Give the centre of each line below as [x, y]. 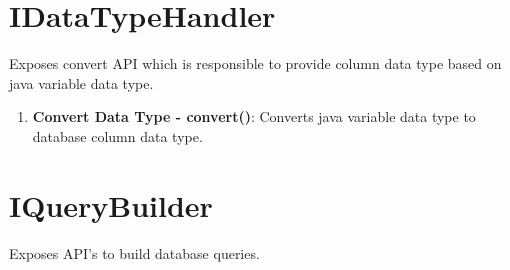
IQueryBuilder [111, 204]
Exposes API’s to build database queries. [134, 252]
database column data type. [117, 135]
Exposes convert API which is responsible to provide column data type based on [255, 63]
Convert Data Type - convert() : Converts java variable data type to [254, 116]
